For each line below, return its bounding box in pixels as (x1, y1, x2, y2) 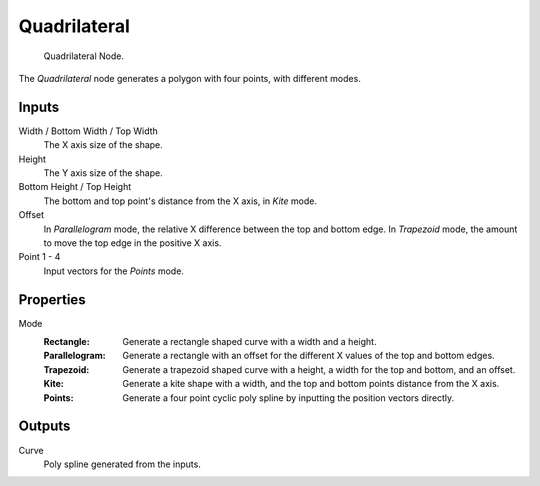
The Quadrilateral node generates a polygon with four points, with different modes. (18, 72, 362, 84)
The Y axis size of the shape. (43, 167, 164, 179)
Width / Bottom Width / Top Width (18, 125, 159, 137)
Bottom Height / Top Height (18, 181, 132, 193)
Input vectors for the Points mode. (43, 265, 185, 277)
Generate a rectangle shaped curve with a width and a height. (122, 336, 377, 348)
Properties (18, 291, 86, 308)
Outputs (18, 418, 71, 435)
